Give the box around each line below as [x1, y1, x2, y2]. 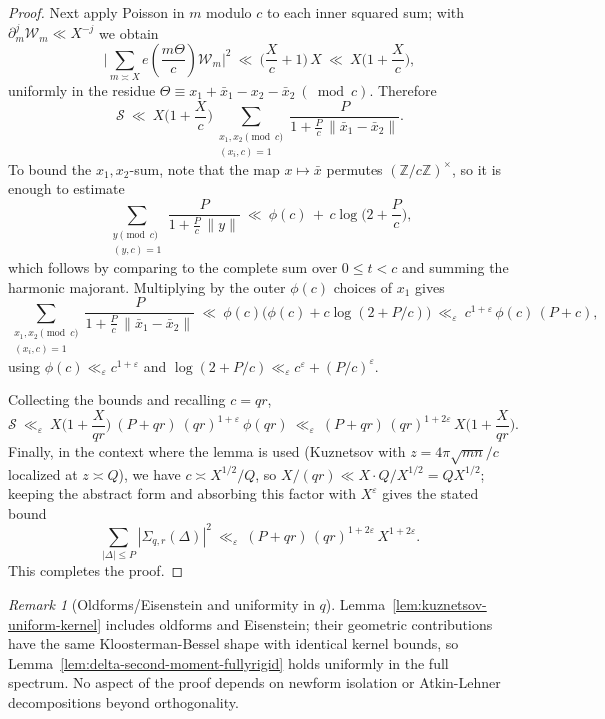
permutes [326, 158, 383, 179]
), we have [118, 463, 181, 484]
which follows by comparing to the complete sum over [8, 257, 338, 278]
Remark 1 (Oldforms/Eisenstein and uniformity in [8, 593, 315, 614]
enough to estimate [8, 178, 125, 199]
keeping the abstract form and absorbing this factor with [8, 483, 357, 504]
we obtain [99, 22, 159, 43]
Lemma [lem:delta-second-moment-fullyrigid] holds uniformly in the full [8, 652, 449, 673]
